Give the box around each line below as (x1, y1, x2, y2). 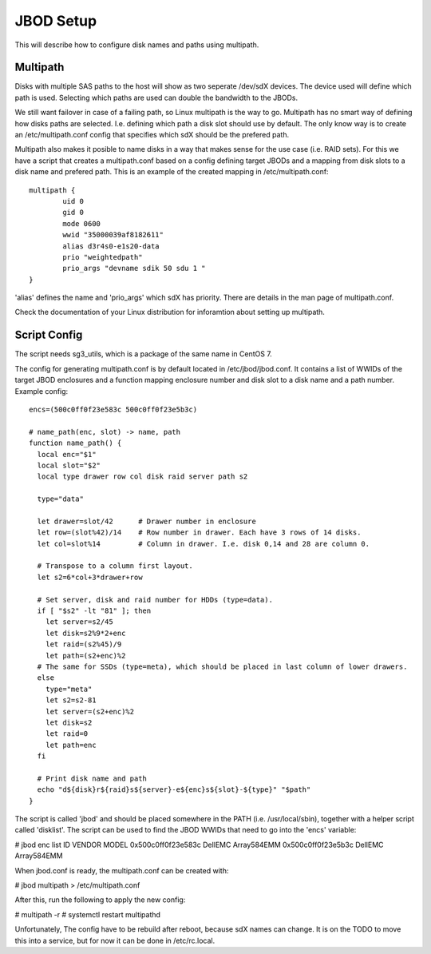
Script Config (14, 328, 83, 342)
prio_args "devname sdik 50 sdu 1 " (62, 264, 207, 273)
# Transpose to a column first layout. (37, 562, 193, 570)
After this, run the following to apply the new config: (14, 895, 186, 904)
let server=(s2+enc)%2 (45, 707, 135, 716)
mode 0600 (62, 219, 101, 228)
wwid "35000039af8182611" (62, 230, 164, 240)
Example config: (14, 386, 69, 396)
